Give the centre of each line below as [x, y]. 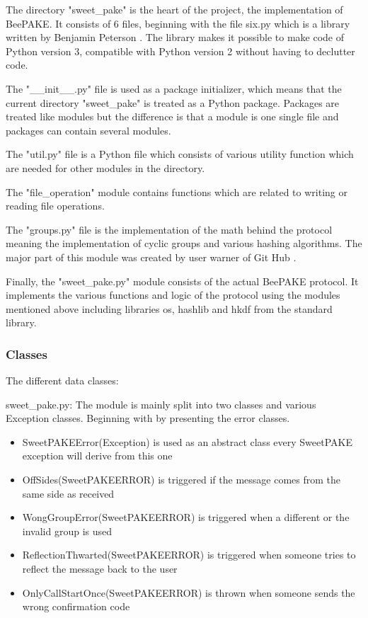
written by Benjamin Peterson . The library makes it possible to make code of [175, 37]
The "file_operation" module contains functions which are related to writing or [177, 191]
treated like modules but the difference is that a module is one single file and [172, 116]
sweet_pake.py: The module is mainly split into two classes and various [161, 404]
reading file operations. [55, 206]
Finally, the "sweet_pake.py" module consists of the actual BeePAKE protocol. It [182, 281]
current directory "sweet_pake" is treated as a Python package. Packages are [173, 102]
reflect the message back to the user [100, 569]
